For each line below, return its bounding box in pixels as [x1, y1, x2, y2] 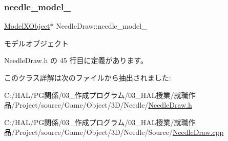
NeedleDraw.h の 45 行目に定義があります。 [4, 55, 148, 66]
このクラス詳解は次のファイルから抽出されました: [4, 72, 171, 83]
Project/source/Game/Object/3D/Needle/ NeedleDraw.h [14, 99, 192, 110]
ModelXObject [4, 21, 50, 31]
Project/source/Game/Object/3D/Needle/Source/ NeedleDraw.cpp [14, 127, 224, 137]
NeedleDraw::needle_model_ [56, 21, 147, 31]
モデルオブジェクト [4, 37, 69, 48]
